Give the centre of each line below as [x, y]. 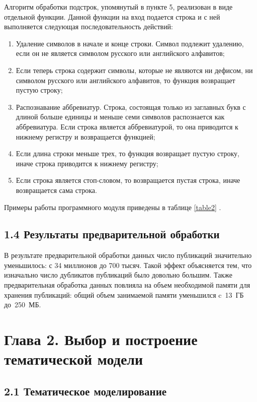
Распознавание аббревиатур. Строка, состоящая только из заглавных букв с [131, 107]
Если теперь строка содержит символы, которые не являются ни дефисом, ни [134, 70]
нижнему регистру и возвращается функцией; [85, 136]
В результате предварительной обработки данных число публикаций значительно [128, 255]
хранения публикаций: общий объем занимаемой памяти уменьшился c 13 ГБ [124, 294]
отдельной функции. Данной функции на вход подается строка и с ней [112, 16]
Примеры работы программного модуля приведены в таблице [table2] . [113, 207]
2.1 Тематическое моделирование [85, 391]
